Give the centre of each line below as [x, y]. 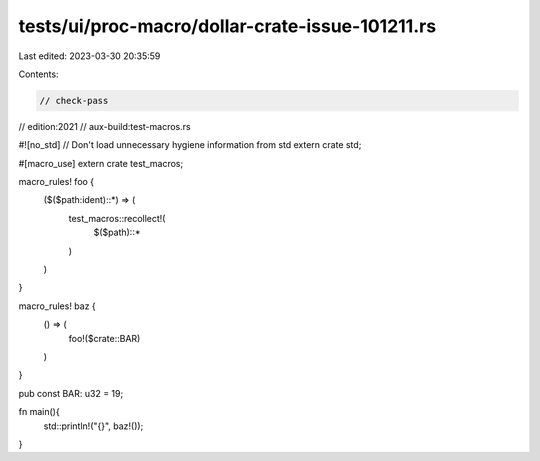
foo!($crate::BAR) [104, 338]
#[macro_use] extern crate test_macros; [101, 163]
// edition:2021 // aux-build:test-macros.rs [104, 126]
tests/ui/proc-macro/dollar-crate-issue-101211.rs [227, 26]
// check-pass [74, 100]
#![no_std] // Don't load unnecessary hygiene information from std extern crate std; [190, 145]
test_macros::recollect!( [117, 218]
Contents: [38, 74]
